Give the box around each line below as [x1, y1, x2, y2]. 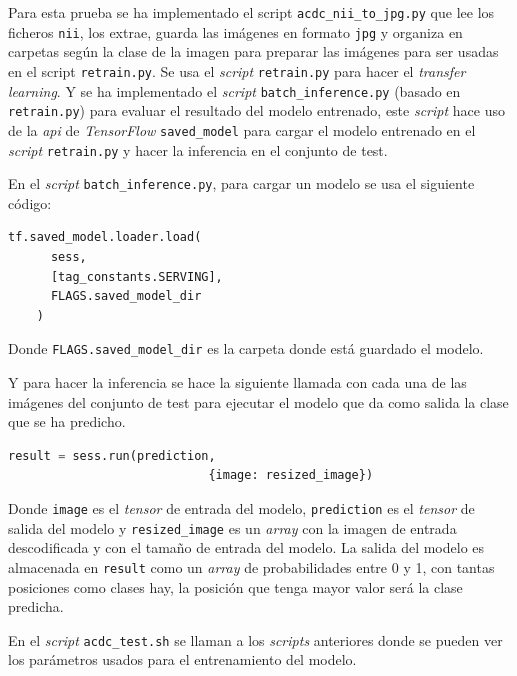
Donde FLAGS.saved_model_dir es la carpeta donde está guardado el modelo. [8, 338, 484, 359]
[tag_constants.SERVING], [50, 269, 223, 284]
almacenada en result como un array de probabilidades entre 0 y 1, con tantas [8, 556, 495, 577]
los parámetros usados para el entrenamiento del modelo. [8, 649, 357, 670]
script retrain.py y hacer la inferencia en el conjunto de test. [8, 139, 388, 160]
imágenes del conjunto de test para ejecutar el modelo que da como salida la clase [8, 391, 509, 412]
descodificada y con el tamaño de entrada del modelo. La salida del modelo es [8, 537, 485, 558]
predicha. [8, 596, 64, 617]
